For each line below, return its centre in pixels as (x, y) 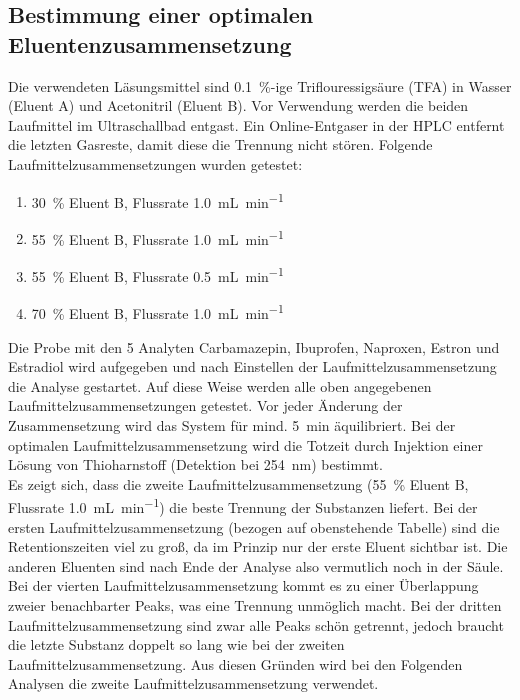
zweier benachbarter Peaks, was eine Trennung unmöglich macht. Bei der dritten (255, 604)
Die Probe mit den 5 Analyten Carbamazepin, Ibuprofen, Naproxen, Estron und (254, 346)
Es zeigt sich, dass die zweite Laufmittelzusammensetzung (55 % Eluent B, (238, 483)
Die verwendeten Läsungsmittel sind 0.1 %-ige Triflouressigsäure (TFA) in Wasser (260, 85)
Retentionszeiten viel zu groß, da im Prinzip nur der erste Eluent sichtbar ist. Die (258, 546)
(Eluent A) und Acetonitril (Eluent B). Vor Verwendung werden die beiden (238, 105)
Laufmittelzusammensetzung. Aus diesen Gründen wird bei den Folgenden (235, 663)
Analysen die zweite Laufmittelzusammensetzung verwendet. (193, 683)
